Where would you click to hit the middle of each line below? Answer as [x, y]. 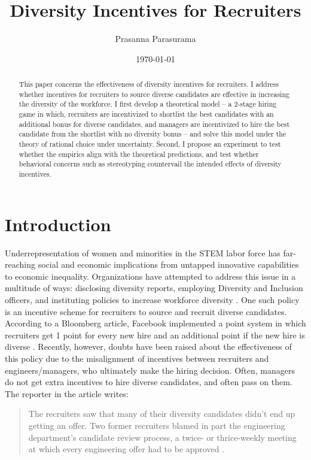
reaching [20, 264]
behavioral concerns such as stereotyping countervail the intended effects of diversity [150, 164]
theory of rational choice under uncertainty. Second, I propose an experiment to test [150, 144]
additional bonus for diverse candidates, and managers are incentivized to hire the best [154, 124]
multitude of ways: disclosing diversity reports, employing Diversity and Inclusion [154, 288]
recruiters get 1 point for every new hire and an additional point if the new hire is [155, 335]
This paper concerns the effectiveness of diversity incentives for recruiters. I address [149, 84]
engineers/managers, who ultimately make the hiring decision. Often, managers [150, 370]
